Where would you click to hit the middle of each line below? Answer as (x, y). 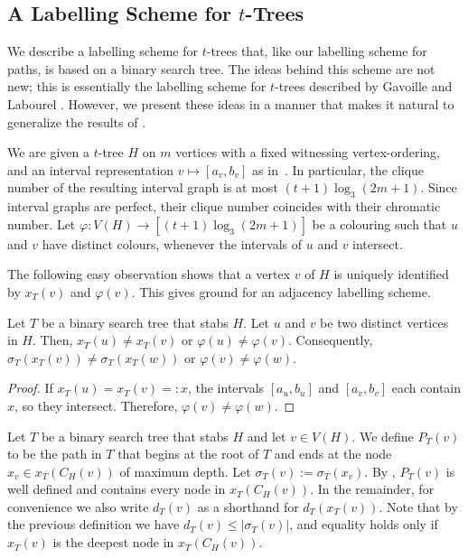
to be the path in (55, 454)
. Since (439, 187)
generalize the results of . (77, 121)
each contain (426, 388)
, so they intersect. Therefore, (96, 405)
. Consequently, (330, 340)
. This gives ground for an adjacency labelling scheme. (281, 291)
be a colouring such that (379, 223)
